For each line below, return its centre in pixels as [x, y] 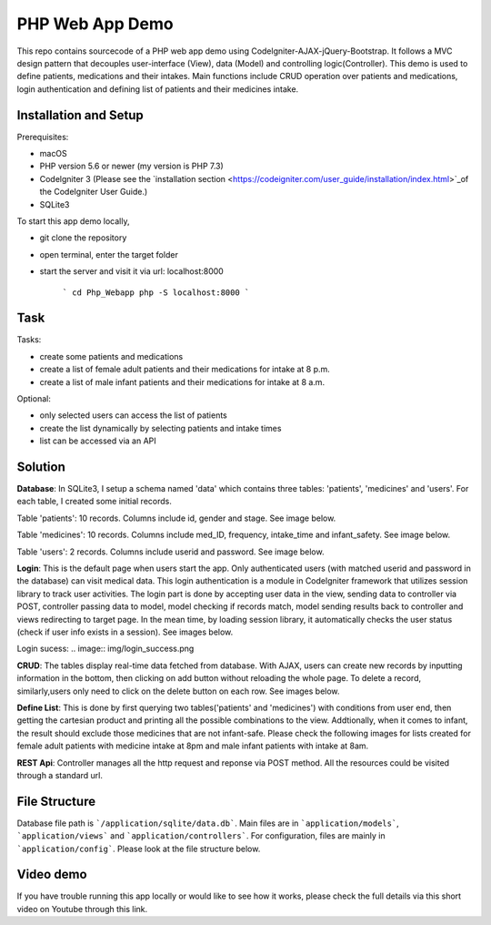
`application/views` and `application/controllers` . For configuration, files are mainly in [201, 836]
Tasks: [29, 340]
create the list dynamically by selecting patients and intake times [160, 428]
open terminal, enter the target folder [109, 254]
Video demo [52, 874]
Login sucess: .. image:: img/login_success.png [105, 649]
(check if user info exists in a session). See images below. [125, 632]
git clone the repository [83, 238]
